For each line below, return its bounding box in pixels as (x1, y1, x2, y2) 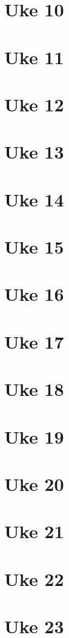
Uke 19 (4, 424, 64, 449)
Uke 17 (4, 329, 64, 354)
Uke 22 (4, 566, 64, 591)
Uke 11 (4, 44, 64, 69)
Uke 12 (4, 91, 64, 116)
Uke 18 (4, 377, 64, 401)
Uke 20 (4, 471, 64, 496)
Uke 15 (4, 234, 64, 259)
